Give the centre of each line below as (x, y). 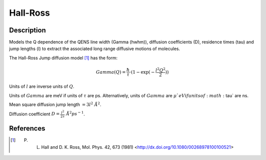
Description (28, 30)
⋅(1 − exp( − (142, 72)
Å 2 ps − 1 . (75, 114)
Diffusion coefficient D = (34, 114)
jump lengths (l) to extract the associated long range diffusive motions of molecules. (95, 49)
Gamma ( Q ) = (111, 72)
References (27, 128)
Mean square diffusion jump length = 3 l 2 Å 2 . (55, 104)
